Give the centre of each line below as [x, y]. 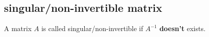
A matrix [18, 28]
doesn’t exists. [182, 28]
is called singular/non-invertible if [92, 28]
